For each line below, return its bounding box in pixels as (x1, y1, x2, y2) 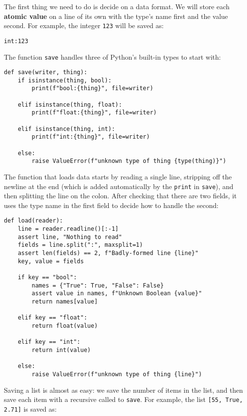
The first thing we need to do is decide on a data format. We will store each (4, 1, 230, 11)
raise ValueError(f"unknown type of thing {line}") (32, 370, 202, 378)
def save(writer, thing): (4, 69, 87, 76)
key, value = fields (17, 257, 84, 265)
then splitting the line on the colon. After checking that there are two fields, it (4, 191, 237, 201)
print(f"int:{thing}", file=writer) (32, 133, 150, 141)
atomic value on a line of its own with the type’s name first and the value (4, 11, 228, 21)
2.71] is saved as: (4, 403, 57, 414)
